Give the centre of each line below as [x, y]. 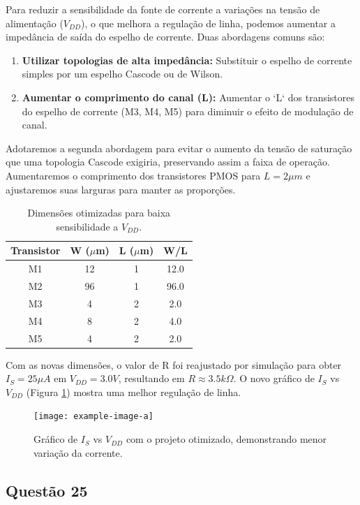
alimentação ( [35, 23]
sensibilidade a [87, 226]
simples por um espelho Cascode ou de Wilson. [122, 74]
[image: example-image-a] [93, 417]
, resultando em [151, 378]
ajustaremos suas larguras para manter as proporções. [121, 189]
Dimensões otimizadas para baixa [99, 213]
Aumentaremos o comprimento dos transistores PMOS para [133, 175]
